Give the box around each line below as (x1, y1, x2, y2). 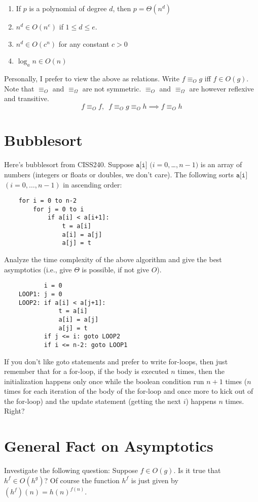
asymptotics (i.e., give (4, 264, 72, 274)
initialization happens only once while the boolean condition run (4, 375, 204, 386)
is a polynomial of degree (29, 3, 107, 13)
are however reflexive (189, 83, 254, 93)
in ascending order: (63, 179, 122, 190)
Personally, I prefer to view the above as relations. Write (4, 73, 179, 83)
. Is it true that (173, 465, 221, 476)
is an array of (200, 159, 242, 170)
